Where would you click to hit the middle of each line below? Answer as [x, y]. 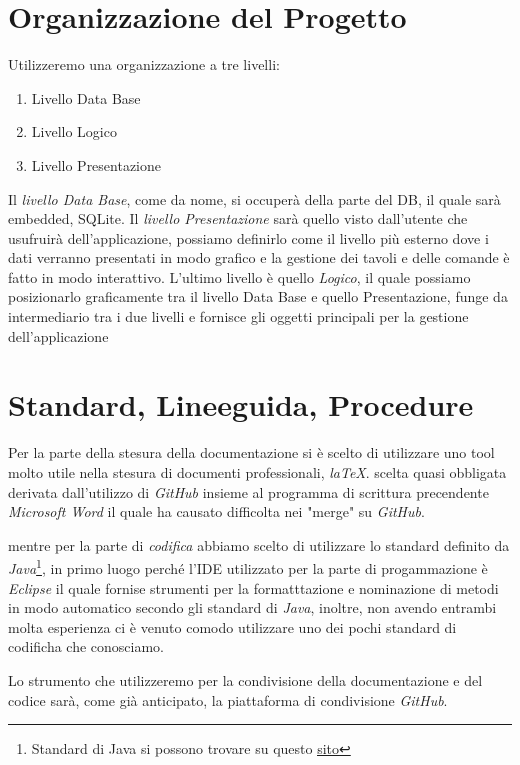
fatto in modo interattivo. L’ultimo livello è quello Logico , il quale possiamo [239, 276]
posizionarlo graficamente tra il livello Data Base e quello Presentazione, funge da [258, 296]
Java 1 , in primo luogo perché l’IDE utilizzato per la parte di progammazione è [248, 566]
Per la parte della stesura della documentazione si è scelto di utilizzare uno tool [251, 452]
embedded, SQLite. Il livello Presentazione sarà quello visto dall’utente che [238, 218]
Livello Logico [74, 131]
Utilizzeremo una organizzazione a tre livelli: [144, 64]
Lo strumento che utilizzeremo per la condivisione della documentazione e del [245, 679]
